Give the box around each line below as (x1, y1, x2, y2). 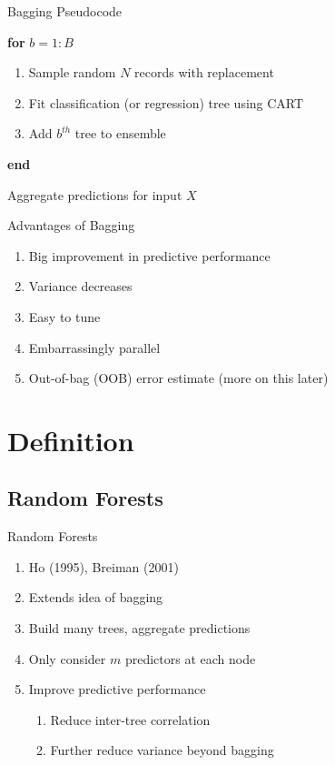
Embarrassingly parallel (28, 337, 161, 357)
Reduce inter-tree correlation (50, 710, 211, 729)
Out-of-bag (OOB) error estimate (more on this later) (28, 368, 329, 388)
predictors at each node (124, 649, 256, 668)
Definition (7, 421, 134, 458)
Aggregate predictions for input (7, 185, 182, 204)
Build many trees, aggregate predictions (28, 619, 251, 638)
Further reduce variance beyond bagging (50, 740, 274, 760)
